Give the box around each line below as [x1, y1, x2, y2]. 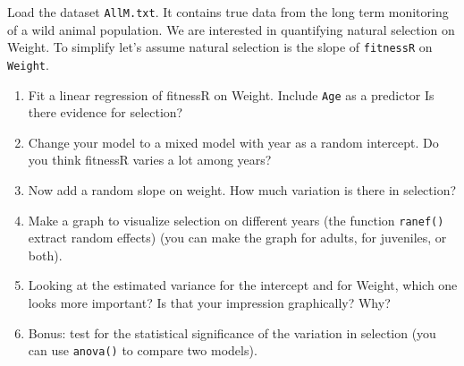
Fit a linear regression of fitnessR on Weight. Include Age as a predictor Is [28, 85, 434, 104]
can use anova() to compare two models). [28, 341, 257, 360]
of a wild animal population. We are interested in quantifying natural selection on [7, 20, 455, 38]
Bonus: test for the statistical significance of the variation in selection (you [28, 323, 436, 342]
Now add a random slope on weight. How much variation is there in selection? [28, 181, 457, 199]
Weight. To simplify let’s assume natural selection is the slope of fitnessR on [7, 38, 433, 56]
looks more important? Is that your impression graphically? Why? [28, 294, 391, 312]
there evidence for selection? [28, 103, 183, 122]
